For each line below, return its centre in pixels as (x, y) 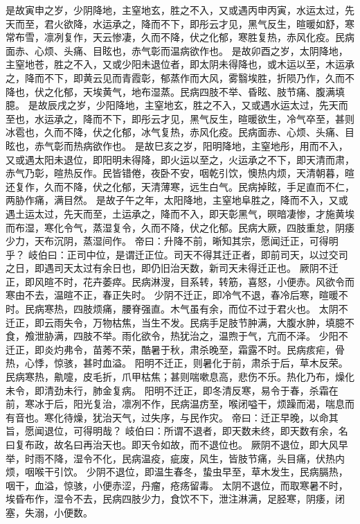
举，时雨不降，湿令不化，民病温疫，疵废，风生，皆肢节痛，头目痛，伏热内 (175, 458)
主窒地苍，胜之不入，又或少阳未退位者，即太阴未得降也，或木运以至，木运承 (180, 64)
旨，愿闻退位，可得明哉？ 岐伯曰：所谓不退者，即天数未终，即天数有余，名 (177, 431)
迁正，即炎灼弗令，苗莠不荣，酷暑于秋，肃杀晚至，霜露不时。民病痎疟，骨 (175, 349)
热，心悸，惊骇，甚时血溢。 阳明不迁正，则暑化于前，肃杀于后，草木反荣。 (177, 363)
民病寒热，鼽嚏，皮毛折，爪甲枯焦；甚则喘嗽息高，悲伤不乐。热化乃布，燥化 (180, 377)
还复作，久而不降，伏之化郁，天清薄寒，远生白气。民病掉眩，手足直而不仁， (180, 186)
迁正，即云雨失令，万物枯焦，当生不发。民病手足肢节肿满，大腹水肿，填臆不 (180, 322)
